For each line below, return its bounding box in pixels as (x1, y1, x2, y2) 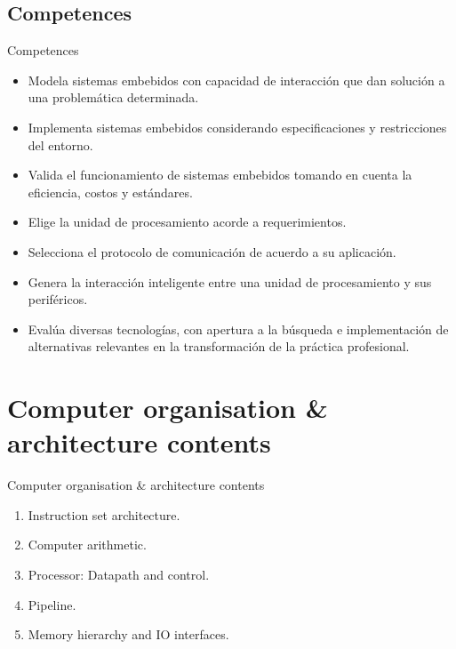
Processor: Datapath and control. (28, 565, 210, 584)
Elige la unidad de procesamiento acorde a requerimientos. (28, 212, 347, 231)
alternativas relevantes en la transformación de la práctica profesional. (28, 337, 410, 356)
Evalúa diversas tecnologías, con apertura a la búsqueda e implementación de (28, 319, 449, 338)
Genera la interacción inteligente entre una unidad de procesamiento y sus (28, 272, 432, 291)
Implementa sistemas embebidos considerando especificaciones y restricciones (28, 117, 447, 136)
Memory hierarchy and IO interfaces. (28, 625, 229, 644)
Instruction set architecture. (28, 505, 180, 524)
